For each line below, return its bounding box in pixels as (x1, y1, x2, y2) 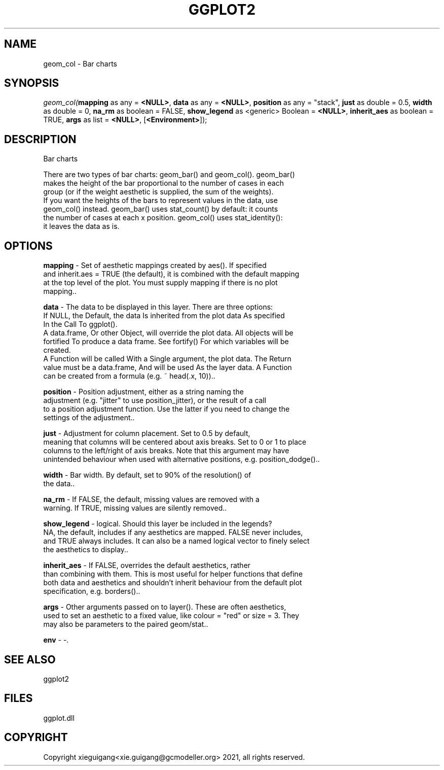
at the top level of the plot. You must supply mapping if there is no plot (43, 278, 278, 287)
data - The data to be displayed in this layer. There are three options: (43, 303, 273, 312)
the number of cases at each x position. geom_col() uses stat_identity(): (43, 213, 283, 222)
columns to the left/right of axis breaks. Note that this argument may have (43, 446, 289, 455)
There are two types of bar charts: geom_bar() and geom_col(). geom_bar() (43, 170, 295, 179)
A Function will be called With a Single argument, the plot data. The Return (43, 354, 291, 363)
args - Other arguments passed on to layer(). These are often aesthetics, (43, 602, 286, 612)
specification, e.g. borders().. (43, 587, 140, 596)
